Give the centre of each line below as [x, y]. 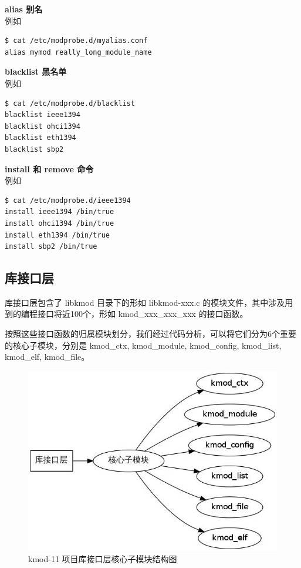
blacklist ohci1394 [43, 126]
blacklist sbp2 [34, 149]
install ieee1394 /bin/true [60, 212]
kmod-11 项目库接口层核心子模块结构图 [103, 559]
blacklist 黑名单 [36, 71]
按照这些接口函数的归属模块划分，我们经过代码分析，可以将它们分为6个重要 [150, 334]
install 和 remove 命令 [49, 168]
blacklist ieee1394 [43, 115]
